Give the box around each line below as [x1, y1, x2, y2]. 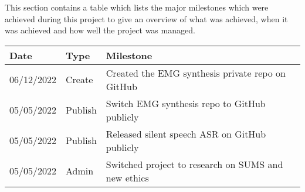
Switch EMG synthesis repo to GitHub [106, 96, 266, 110]
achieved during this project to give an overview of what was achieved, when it [5, 12, 288, 25]
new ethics [106, 170, 149, 184]
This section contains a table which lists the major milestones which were [5, 1, 269, 13]
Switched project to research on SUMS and [106, 157, 283, 171]
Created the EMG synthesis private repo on [106, 66, 286, 80]
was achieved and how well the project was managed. [5, 24, 195, 36]
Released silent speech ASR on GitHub [106, 126, 266, 140]
